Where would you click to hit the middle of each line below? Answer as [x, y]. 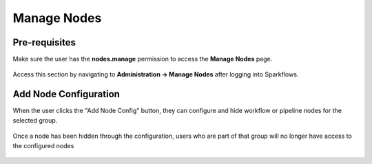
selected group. [35, 120]
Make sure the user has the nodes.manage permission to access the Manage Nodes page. [143, 59]
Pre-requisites [44, 42]
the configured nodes [43, 145]
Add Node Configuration [66, 94]
